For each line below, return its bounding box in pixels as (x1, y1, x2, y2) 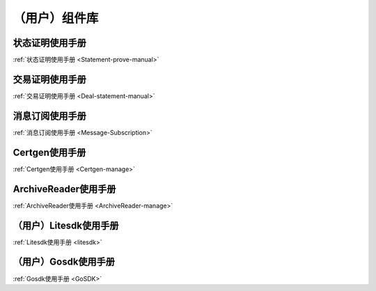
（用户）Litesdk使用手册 (13, 219, 119, 231)
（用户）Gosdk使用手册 (13, 256, 115, 268)
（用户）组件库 (13, 10, 99, 26)
